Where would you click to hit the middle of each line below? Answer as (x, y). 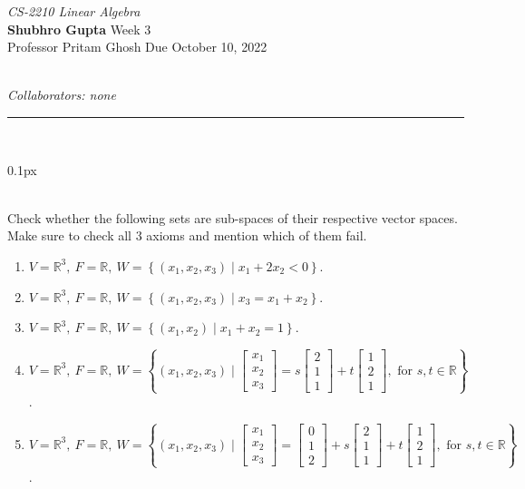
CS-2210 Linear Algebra (74, 11)
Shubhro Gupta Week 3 (79, 29)
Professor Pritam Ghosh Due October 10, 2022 (137, 47)
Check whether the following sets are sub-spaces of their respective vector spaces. (233, 217)
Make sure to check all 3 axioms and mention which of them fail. (187, 235)
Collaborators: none (62, 95)
